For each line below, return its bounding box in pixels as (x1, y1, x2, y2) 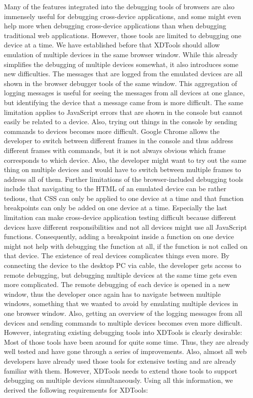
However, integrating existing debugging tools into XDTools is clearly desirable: (4, 327, 242, 337)
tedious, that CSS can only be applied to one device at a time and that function (4, 193, 244, 203)
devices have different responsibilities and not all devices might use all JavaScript (4, 221, 247, 232)
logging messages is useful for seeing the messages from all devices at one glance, (4, 88, 245, 98)
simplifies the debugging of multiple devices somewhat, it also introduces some (4, 59, 239, 69)
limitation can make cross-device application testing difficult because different (4, 212, 236, 222)
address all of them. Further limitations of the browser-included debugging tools (4, 174, 244, 184)
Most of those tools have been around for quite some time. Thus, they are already (4, 336, 249, 347)
